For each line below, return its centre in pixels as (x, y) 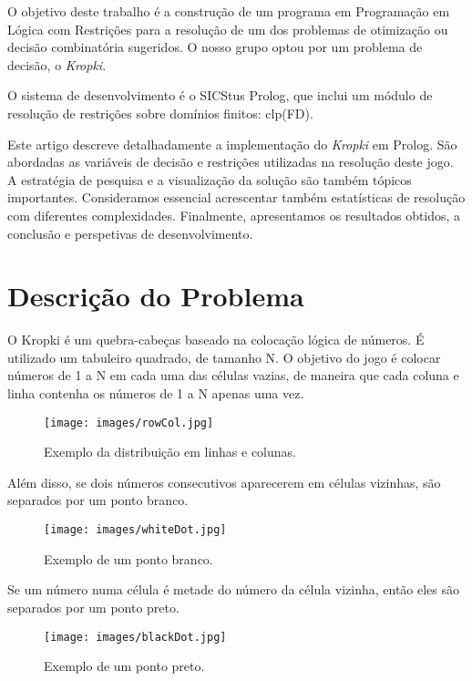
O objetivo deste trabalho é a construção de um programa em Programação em (229, 11)
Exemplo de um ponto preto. (124, 666)
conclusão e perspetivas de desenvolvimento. (130, 233)
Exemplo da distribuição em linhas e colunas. (170, 452)
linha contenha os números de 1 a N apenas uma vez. (156, 393)
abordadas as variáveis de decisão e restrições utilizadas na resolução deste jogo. (231, 162)
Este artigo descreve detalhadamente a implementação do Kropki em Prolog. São (232, 144)
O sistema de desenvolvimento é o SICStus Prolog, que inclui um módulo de (220, 95)
